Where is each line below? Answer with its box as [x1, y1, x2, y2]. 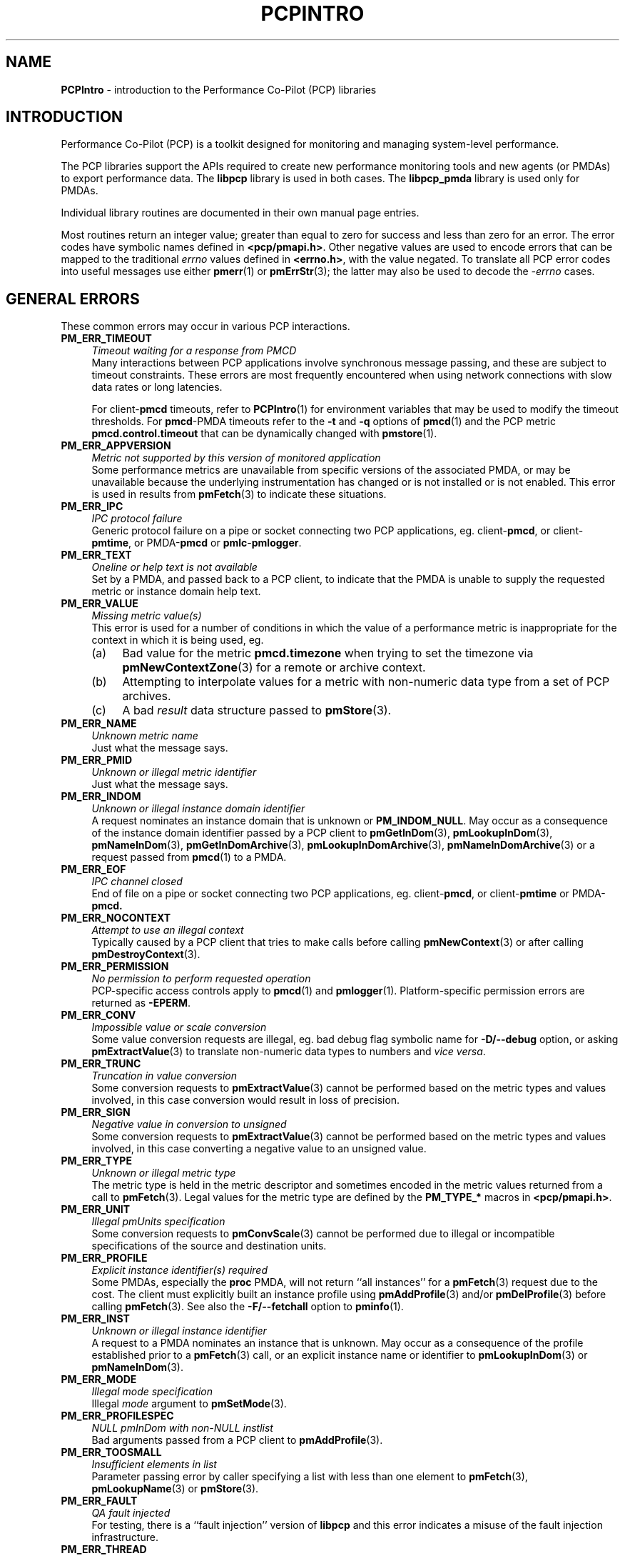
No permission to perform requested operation [91, 972, 311, 985]
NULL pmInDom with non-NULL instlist [91, 1422, 273, 1435]
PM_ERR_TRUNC [61, 1057, 141, 1070]
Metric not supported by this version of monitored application [91, 452, 381, 464]
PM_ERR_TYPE [61, 1154, 132, 1167]
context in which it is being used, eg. [91, 634, 264, 647]
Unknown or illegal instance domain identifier [91, 802, 305, 815]
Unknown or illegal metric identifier [91, 766, 257, 779]
